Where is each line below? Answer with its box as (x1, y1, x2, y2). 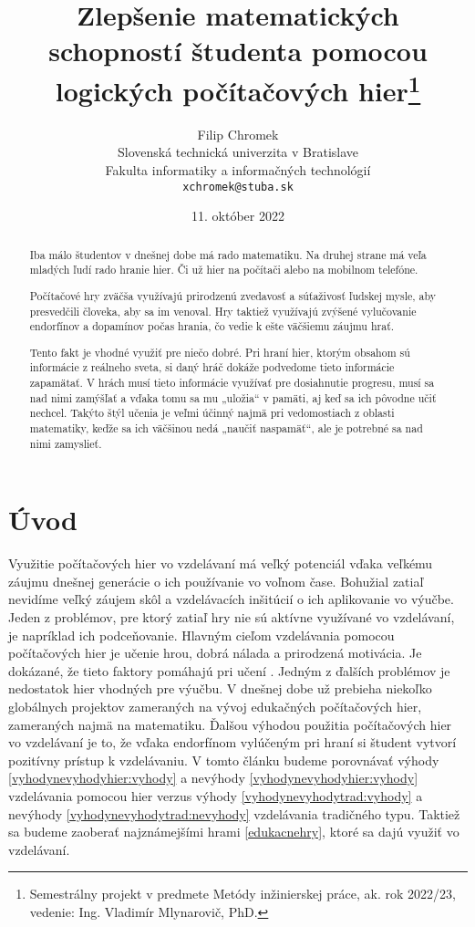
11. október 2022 (191, 206, 284, 225)
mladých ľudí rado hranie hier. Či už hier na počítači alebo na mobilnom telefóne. (29, 262, 418, 277)
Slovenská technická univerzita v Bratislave (117, 142, 359, 161)
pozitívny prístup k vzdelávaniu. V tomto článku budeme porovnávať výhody (8, 750, 439, 769)
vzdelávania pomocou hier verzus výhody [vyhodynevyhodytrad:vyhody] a (8, 786, 423, 805)
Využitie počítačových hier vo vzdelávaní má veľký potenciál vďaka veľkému (8, 554, 433, 573)
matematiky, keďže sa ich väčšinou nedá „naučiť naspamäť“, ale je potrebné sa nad (29, 421, 423, 435)
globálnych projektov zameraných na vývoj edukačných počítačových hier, (8, 697, 422, 715)
